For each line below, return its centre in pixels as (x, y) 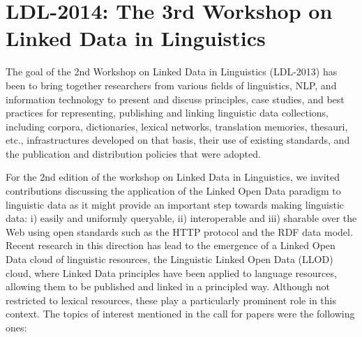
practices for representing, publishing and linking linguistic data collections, (167, 113)
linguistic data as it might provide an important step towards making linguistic (175, 204)
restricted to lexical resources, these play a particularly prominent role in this (171, 300)
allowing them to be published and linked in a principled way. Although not (168, 286)
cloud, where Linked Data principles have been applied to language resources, (171, 272)
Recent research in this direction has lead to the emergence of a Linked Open (171, 245)
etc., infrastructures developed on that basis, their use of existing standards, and (178, 140)
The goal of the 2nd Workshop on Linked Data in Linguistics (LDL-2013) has (172, 72)
